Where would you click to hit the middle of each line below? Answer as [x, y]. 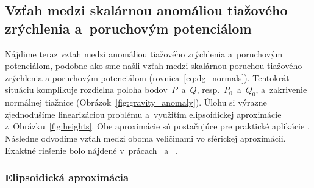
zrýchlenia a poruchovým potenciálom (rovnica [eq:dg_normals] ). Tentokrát [147, 77]
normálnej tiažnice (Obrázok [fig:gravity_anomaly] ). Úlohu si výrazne [136, 102]
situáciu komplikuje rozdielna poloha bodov [86, 89]
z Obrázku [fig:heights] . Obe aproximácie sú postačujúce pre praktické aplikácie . [157, 126]
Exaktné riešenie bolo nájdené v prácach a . [91, 150]
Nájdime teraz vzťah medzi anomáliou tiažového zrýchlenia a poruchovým [144, 53]
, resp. [208, 89]
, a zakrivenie [281, 89]
